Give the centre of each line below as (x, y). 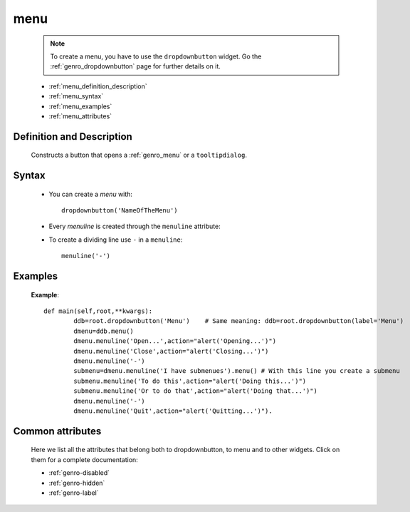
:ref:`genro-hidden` (77, 483)
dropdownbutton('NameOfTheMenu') (120, 211)
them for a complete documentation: (84, 459)
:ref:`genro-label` (74, 493)
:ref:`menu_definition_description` (98, 86)
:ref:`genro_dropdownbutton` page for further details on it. (135, 66)
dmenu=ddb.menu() (104, 331)
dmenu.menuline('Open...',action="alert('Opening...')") (175, 341)
